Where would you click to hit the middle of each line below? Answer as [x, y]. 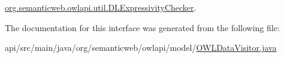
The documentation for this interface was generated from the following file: [142, 27]
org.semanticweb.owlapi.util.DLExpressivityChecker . [101, 7]
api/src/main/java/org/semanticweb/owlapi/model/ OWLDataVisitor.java [141, 48]
